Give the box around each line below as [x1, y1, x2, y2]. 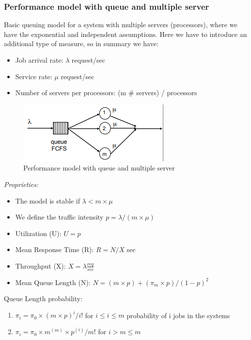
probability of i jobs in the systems [126, 310, 230, 320]
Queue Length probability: [4, 293, 83, 304]
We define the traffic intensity [15, 212, 104, 222]
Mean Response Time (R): [15, 244, 94, 255]
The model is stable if [15, 195, 80, 205]
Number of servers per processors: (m [15, 87, 126, 98]
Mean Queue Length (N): [15, 277, 91, 287]
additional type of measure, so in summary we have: [4, 38, 158, 49]
